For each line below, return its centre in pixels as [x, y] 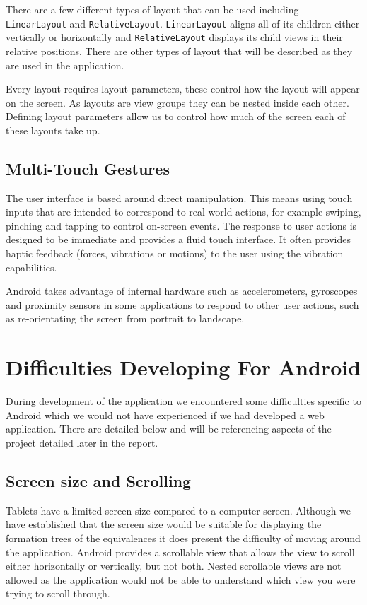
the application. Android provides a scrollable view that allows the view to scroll [180, 552]
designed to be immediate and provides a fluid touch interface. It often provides [179, 239]
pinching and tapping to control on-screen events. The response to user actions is [181, 225]
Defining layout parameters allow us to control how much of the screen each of [176, 116]
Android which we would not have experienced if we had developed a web [165, 415]
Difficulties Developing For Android [183, 367]
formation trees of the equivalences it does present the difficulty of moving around [183, 538]
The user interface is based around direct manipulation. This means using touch [179, 198]
